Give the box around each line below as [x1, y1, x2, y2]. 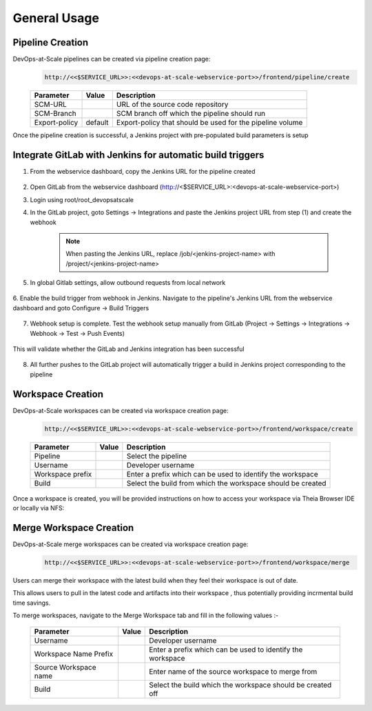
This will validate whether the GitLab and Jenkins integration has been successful [12, 345, 245, 353]
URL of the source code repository [116, 100, 229, 110]
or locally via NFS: [12, 504, 65, 512]
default [85, 118, 110, 128]
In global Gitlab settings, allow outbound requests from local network [30, 279, 226, 287]
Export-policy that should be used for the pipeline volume [116, 118, 303, 128]
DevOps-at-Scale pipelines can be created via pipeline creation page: [12, 55, 211, 63]
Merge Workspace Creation [12, 521, 134, 534]
